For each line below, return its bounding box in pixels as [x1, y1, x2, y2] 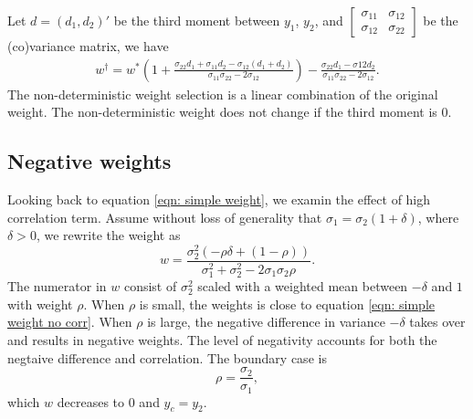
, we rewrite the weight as [36, 225, 181, 245]
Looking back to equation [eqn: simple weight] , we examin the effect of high [7, 190, 431, 209]
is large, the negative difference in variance [147, 312, 385, 331]
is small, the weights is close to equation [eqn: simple [139, 294, 435, 313]
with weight [7, 294, 73, 313]
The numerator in [7, 277, 107, 296]
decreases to [57, 392, 125, 411]
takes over [409, 312, 466, 331]
